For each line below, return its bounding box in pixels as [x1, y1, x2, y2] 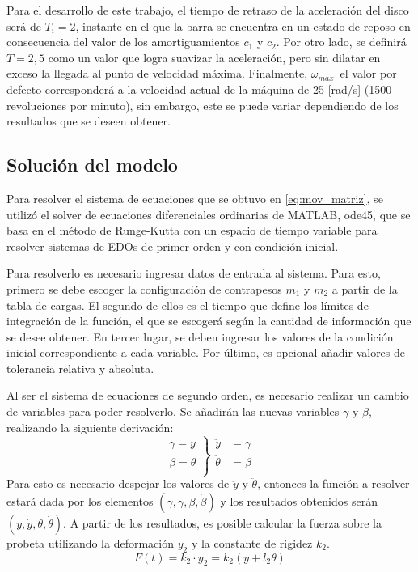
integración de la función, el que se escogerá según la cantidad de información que [6, 312, 412, 329]
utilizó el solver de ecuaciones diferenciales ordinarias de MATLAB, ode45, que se [6, 205, 411, 222]
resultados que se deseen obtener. [6, 112, 171, 129]
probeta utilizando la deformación [6, 534, 175, 551]
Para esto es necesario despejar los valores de [6, 475, 230, 492]
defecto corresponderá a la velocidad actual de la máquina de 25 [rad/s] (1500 [6, 80, 392, 97]
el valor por [340, 65, 397, 82]
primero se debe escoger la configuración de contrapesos [6, 280, 282, 297]
